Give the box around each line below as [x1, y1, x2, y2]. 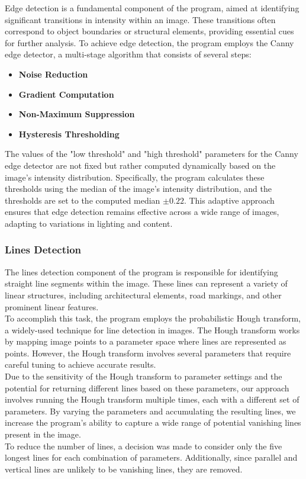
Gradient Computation [18, 88, 114, 100]
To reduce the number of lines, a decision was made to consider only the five [5, 439, 282, 452]
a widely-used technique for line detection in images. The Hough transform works [5, 323, 300, 336]
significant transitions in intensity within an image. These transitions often [5, 13, 276, 25]
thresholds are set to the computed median [5, 194, 160, 206]
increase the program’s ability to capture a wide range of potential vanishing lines [5, 416, 301, 429]
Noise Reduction [18, 67, 88, 80]
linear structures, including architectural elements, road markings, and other [5, 288, 282, 301]
